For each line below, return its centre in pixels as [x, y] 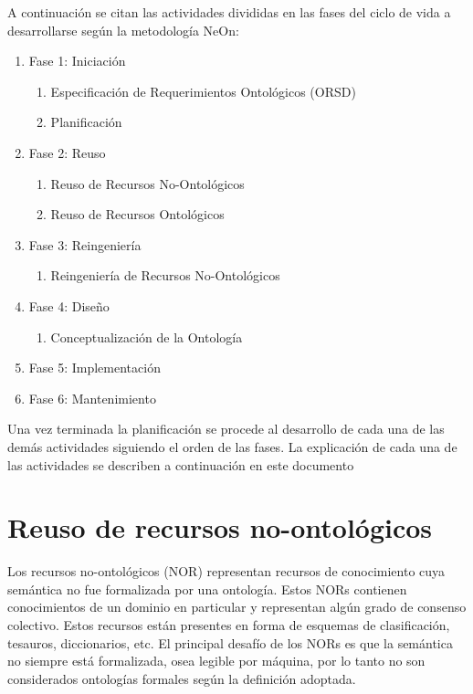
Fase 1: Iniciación [77, 61]
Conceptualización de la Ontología [147, 336]
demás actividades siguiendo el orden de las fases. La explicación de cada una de [232, 446]
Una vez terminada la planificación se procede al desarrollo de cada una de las [226, 429]
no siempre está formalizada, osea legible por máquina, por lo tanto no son [216, 661]
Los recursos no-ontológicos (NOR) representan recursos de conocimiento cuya [226, 571]
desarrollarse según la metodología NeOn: [123, 30]
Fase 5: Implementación [95, 368]
